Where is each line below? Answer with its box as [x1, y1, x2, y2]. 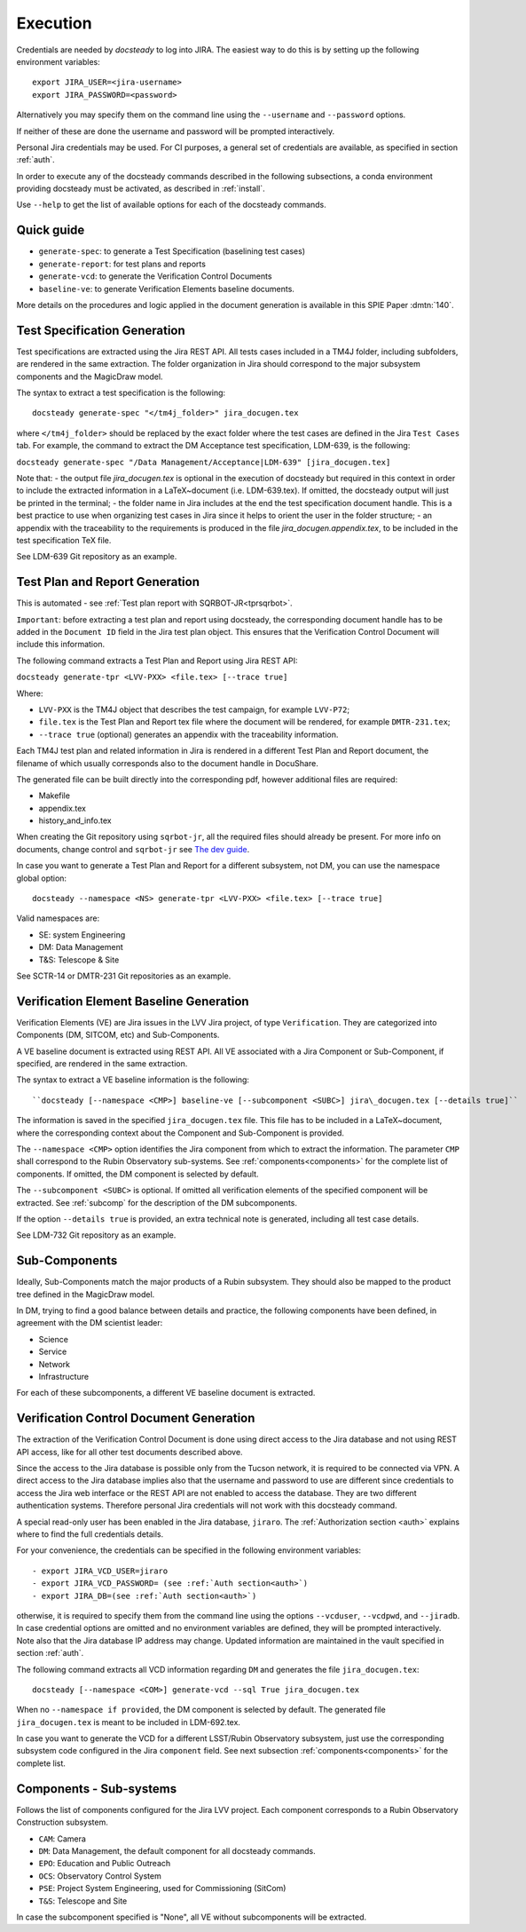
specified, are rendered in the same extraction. [16, 1058, 188, 1069]
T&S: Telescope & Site [38, 954, 120, 965]
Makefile [38, 790, 71, 801]
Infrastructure [38, 1371, 89, 1382]
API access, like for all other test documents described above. [16, 1446, 243, 1457]
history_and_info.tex [38, 815, 112, 826]
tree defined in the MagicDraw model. [16, 1288, 155, 1300]
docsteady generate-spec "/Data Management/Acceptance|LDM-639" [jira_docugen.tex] [16, 457, 391, 467]
